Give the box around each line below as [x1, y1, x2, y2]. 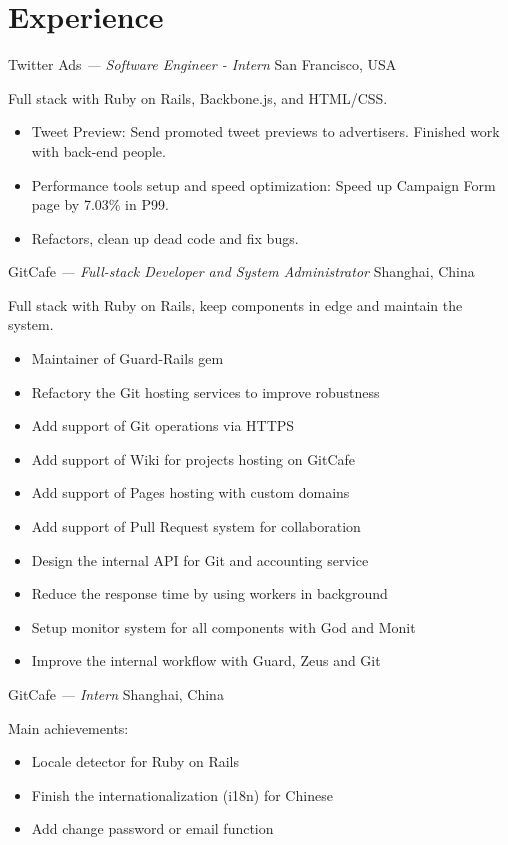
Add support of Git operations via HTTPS [31, 415, 295, 436]
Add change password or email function [31, 818, 274, 839]
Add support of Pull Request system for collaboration [31, 516, 361, 537]
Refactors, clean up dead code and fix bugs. [31, 227, 299, 248]
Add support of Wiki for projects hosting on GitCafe [31, 448, 356, 469]
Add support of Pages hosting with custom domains [31, 482, 350, 503]
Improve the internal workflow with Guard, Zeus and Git [31, 650, 381, 671]
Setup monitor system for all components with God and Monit [31, 616, 416, 637]
